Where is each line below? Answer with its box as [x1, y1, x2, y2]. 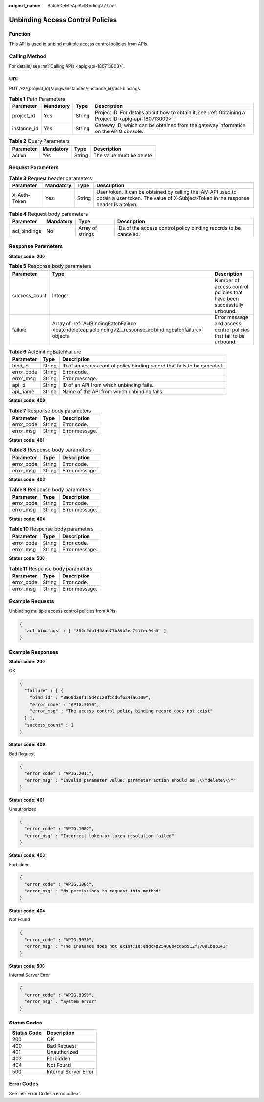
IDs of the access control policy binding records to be [117, 225, 241, 232]
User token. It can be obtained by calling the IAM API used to [96, 188, 237, 195]
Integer [52, 292, 69, 299]
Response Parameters [9, 243, 63, 250]
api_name [12, 388, 35, 394]
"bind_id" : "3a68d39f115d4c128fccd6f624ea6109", [29, 695, 151, 700]
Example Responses [9, 648, 59, 655]
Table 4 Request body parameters [9, 210, 88, 217]
